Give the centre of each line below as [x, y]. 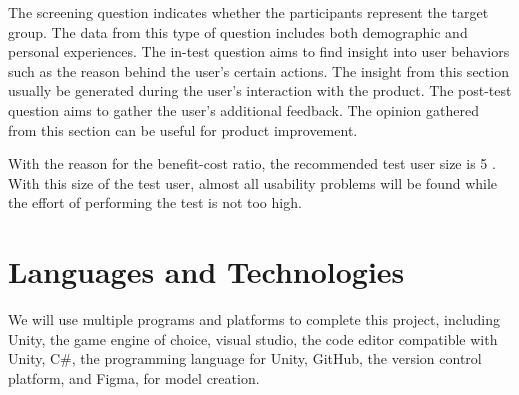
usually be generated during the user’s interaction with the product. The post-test [260, 90]
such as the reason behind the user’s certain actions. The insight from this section [258, 70]
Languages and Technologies [206, 271]
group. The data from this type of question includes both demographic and [238, 31]
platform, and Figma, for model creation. [134, 377]
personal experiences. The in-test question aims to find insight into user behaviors [259, 51]
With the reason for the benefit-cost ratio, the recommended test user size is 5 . [252, 163]
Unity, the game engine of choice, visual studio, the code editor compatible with [253, 338]
